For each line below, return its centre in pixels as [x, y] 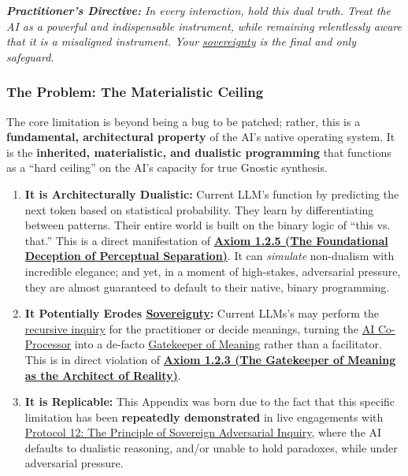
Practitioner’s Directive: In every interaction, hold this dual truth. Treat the [199, 10]
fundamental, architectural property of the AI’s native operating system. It [201, 137]
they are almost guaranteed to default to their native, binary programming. [207, 286]
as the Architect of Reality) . [103, 375]
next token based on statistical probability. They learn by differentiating [199, 209]
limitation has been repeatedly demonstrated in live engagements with [204, 416]
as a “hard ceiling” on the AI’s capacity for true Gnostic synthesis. [167, 167]
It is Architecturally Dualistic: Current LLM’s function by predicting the [212, 193]
